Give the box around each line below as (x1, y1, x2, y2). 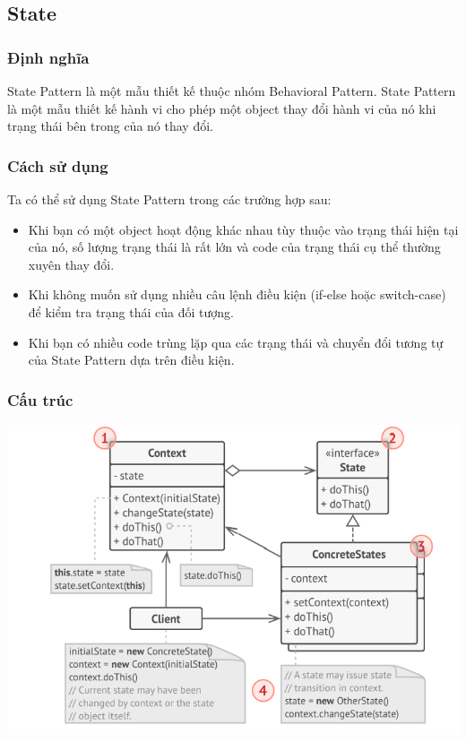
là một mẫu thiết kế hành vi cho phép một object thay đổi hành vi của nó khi (7, 99, 436, 117)
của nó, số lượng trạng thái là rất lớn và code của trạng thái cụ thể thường (28, 237, 441, 256)
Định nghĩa (7, 46, 90, 68)
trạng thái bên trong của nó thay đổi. (7, 116, 213, 135)
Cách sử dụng (7, 154, 108, 177)
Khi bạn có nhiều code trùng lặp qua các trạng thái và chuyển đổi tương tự (28, 332, 444, 351)
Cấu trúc (7, 388, 73, 410)
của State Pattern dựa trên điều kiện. (28, 350, 235, 369)
